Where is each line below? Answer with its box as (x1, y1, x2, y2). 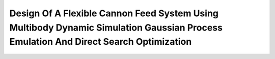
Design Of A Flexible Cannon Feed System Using (9, 8, 219, 19)
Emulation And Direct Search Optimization (9, 36, 192, 48)
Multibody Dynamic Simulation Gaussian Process (9, 22, 223, 33)
